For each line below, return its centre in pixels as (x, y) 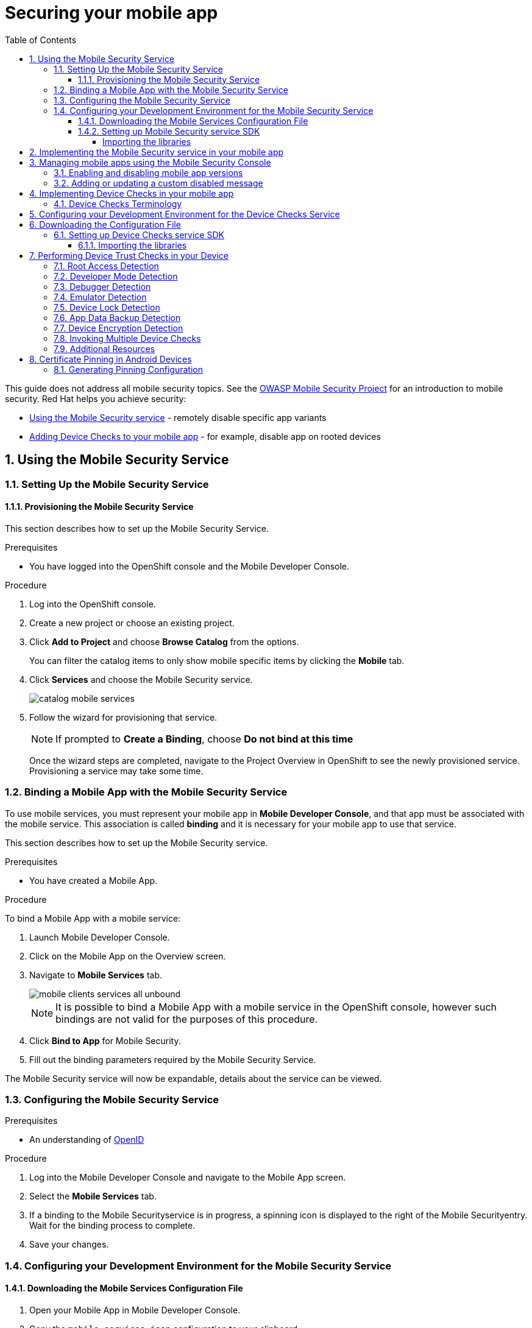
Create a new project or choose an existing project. (132, 623)
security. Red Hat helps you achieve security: (96, 398)
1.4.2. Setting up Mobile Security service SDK (169, 131)
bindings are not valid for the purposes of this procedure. (187, 1019)
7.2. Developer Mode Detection (116, 276)
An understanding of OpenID (87, 1140)
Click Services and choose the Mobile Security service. (141, 679)
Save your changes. (69, 1245)
